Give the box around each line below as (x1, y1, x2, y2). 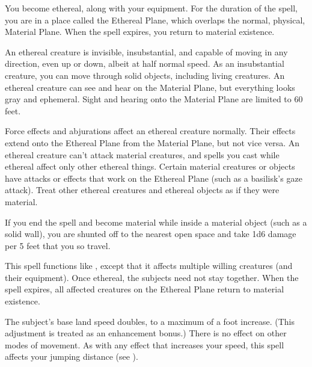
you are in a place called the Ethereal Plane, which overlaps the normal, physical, (5, 13, 305, 26)
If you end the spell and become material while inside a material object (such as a (5, 215, 307, 228)
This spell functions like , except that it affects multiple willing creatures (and (5, 259, 293, 272)
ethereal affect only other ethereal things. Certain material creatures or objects (5, 160, 295, 173)
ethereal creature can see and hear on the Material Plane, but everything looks (5, 81, 295, 93)
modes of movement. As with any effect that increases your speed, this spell (5, 338, 284, 351)
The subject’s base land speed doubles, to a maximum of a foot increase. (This (5, 315, 295, 327)
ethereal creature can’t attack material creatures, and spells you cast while (5, 148, 280, 161)
